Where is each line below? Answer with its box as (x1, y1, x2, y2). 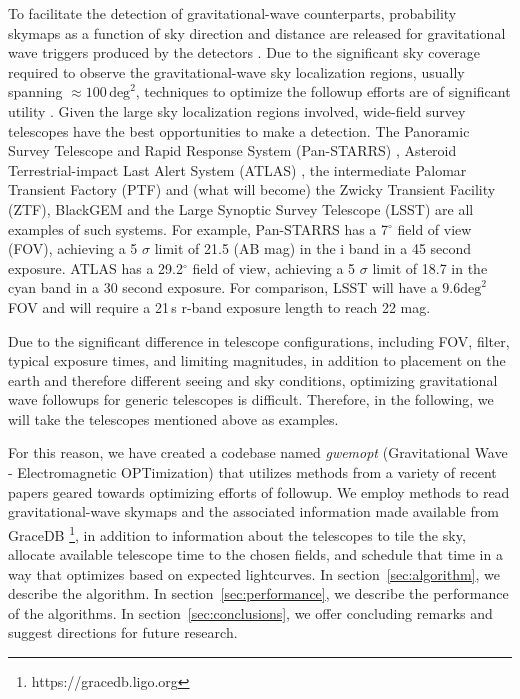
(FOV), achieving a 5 (8, 238, 138, 259)
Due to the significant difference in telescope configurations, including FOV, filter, (8, 330, 510, 351)
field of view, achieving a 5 (192, 257, 356, 278)
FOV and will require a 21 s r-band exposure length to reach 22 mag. (8, 296, 431, 317)
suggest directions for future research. (8, 622, 238, 643)
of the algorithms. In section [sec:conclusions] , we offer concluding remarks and (8, 602, 493, 623)
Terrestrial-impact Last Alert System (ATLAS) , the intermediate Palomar (8, 159, 467, 180)
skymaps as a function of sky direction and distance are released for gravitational (8, 22, 506, 43)
